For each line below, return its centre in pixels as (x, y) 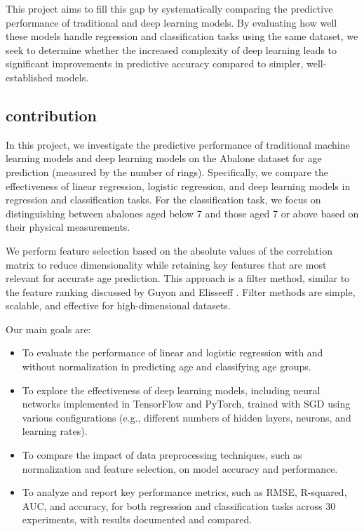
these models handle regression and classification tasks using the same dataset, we (182, 36)
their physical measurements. (68, 227)
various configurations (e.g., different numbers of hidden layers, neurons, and (187, 417)
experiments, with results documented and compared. (137, 519)
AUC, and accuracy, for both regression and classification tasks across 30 (179, 505)
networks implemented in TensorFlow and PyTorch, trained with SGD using (186, 404)
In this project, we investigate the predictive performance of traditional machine (178, 144)
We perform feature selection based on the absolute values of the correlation (169, 250)
